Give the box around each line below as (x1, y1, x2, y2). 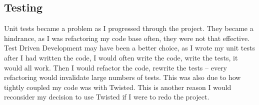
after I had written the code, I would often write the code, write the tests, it (4, 52, 238, 62)
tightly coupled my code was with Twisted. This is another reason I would (4, 81, 231, 92)
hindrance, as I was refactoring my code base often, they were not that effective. (4, 32, 250, 43)
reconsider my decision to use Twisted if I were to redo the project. (4, 91, 209, 102)
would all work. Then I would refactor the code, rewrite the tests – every (4, 62, 227, 72)
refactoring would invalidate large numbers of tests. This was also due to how (4, 72, 241, 82)
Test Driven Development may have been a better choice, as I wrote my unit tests (4, 42, 255, 53)
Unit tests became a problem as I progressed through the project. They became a (4, 23, 253, 33)
